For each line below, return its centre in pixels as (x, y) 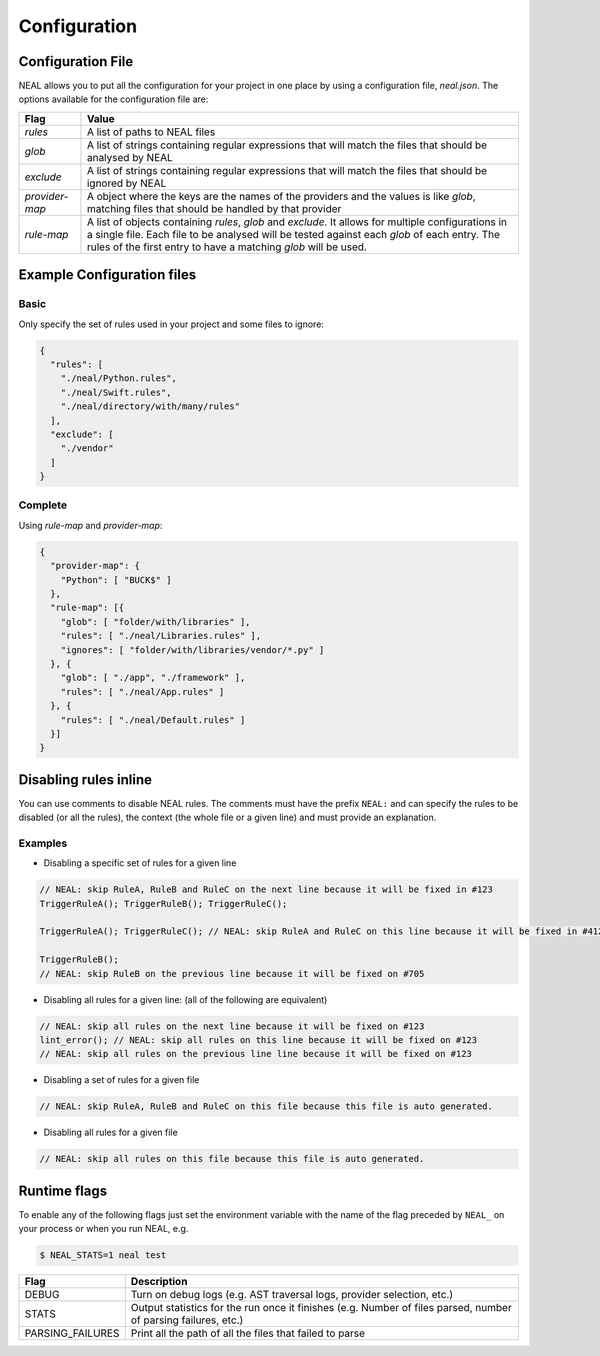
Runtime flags (63, 1190)
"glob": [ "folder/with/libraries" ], (155, 621)
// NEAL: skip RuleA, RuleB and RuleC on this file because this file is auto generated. (266, 1106)
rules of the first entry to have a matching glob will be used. (226, 247)
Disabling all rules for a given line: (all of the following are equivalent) (185, 999)
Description (159, 1282)
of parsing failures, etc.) (187, 1320)
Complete (43, 505)
